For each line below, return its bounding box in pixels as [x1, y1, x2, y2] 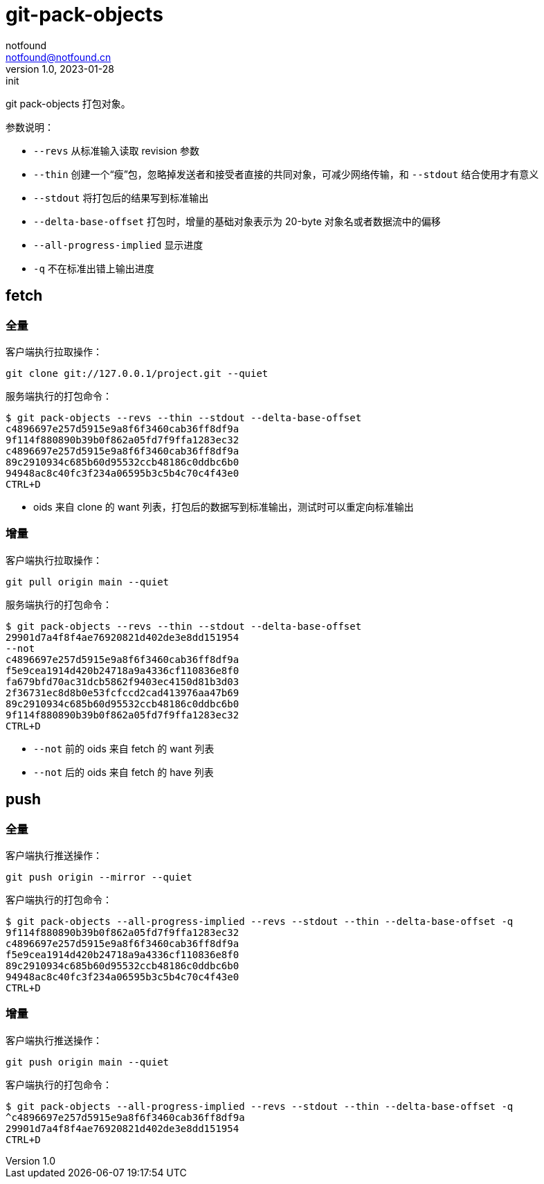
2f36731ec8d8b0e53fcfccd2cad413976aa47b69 [6, 687, 239, 698]
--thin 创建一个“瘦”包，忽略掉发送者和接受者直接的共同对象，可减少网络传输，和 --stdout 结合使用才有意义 [33, 168, 539, 180]
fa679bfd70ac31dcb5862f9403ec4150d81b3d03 [6, 675, 239, 687]
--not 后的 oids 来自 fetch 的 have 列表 [33, 766, 214, 778]
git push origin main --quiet [6, 1056, 170, 1068]
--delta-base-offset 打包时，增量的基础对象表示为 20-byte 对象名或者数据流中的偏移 [33, 215, 441, 227]
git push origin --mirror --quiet [6, 871, 192, 883]
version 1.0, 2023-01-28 [6, 62, 114, 75]
